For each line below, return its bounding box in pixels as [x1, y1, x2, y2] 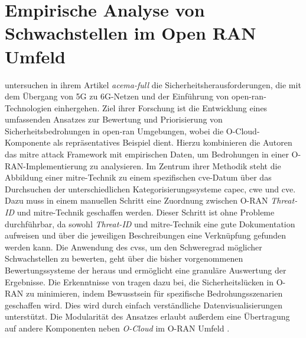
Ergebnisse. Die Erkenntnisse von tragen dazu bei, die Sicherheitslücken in [5, 275, 274, 288]
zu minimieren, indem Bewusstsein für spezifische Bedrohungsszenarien [25, 287, 283, 300]
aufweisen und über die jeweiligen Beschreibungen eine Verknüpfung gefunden [5, 229, 287, 242]
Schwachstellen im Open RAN [5, 21, 256, 45]
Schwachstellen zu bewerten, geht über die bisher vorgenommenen [5, 252, 243, 265]
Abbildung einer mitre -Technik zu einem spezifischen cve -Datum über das [5, 171, 272, 184]
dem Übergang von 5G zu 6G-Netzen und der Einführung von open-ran [5, 90, 264, 102]
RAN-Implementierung [5, 159, 87, 172]
